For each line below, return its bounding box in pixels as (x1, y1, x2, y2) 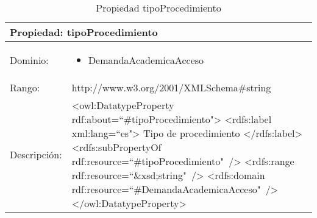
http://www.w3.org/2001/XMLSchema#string (71, 80, 271, 94)
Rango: (10, 80, 40, 94)
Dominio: (10, 53, 49, 67)
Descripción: (10, 147, 62, 161)
